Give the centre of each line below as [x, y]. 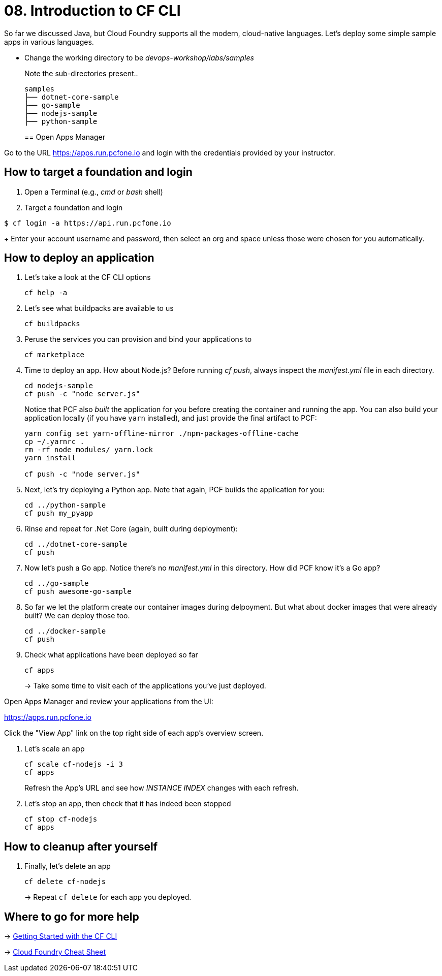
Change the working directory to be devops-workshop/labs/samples [139, 57]
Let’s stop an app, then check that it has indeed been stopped [128, 804]
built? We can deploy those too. [77, 616]
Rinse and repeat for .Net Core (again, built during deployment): [131, 529]
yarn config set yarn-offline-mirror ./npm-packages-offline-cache [162, 434]
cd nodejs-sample [59, 386]
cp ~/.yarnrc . [55, 442]
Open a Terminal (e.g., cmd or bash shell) [94, 192]
